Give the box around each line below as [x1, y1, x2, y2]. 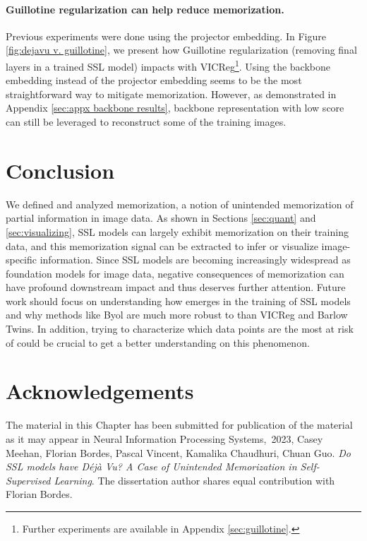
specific [6, 252, 37, 267]
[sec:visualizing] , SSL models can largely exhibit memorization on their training [6, 224, 349, 239]
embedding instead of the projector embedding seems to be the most [6, 73, 302, 88]
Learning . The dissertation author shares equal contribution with [54, 472, 335, 487]
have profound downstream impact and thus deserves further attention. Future [6, 280, 346, 295]
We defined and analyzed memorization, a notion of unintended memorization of [6, 196, 354, 211]
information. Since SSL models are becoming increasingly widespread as [40, 252, 351, 267]
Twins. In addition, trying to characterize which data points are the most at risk [6, 321, 354, 336]
